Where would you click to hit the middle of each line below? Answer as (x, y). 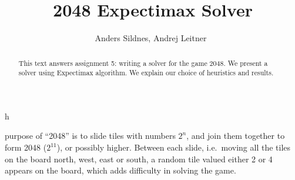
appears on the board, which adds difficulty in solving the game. (120, 170)
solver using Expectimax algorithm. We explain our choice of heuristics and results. (146, 73)
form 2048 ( (26, 147)
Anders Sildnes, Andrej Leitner (151, 38)
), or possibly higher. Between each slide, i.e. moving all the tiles (174, 147)
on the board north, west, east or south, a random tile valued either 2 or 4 (139, 159)
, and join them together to (236, 136)
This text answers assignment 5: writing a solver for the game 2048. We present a (143, 63)
